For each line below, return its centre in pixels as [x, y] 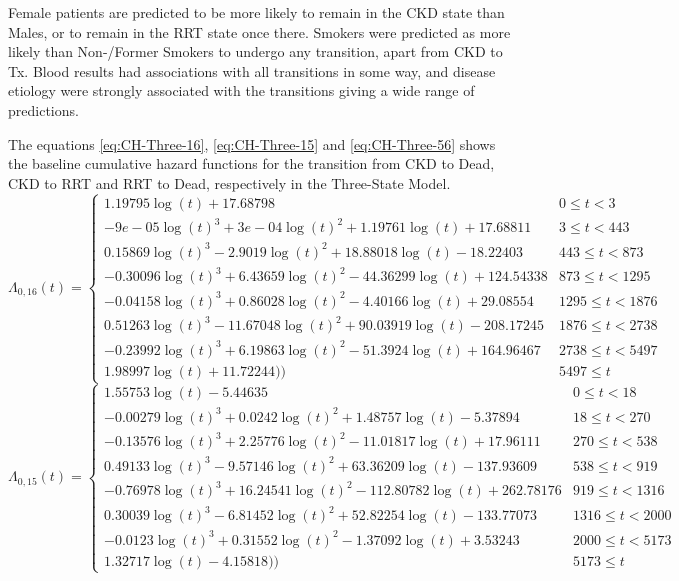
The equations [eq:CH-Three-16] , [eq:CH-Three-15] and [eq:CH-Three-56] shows [252, 143]
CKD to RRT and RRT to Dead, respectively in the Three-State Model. [229, 182]
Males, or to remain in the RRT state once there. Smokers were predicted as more [259, 31]
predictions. [43, 109]
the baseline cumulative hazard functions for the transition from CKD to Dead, [251, 163]
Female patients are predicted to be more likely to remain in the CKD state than [256, 12]
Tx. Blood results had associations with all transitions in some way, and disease [252, 70]
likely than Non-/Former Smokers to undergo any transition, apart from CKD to [255, 51]
